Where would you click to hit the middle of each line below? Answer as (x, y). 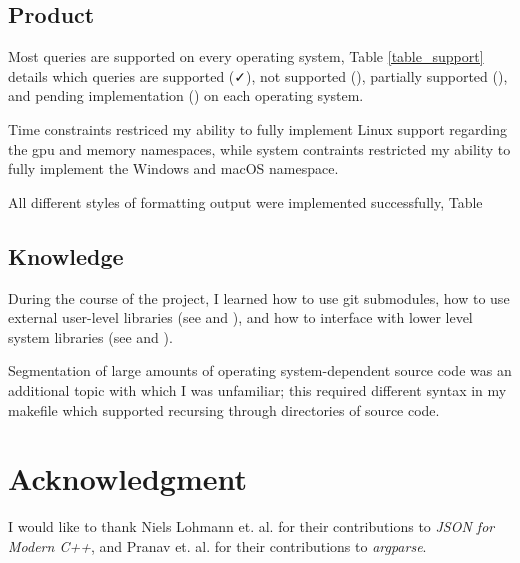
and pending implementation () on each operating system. (186, 95)
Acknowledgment (127, 478)
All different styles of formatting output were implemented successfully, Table (245, 201)
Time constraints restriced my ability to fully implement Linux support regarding (257, 128)
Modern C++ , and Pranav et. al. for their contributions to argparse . (217, 545)
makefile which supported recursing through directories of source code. (224, 409)
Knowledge (66, 255)
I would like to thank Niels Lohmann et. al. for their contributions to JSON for (251, 526)
